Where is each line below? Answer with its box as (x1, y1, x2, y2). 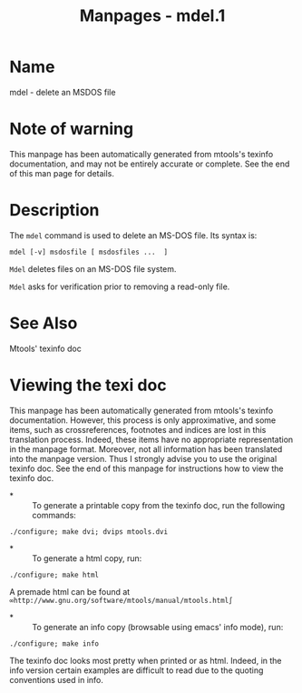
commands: (32, 509, 77, 520)
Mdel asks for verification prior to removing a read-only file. (9, 281, 230, 292)
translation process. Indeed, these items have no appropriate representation (9, 434, 294, 445)
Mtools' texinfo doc (9, 343, 82, 354)
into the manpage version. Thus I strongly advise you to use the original (9, 453, 278, 464)
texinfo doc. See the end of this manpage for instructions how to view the (9, 463, 284, 474)
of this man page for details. (9, 167, 115, 178)
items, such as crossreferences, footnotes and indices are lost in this (9, 424, 267, 435)
